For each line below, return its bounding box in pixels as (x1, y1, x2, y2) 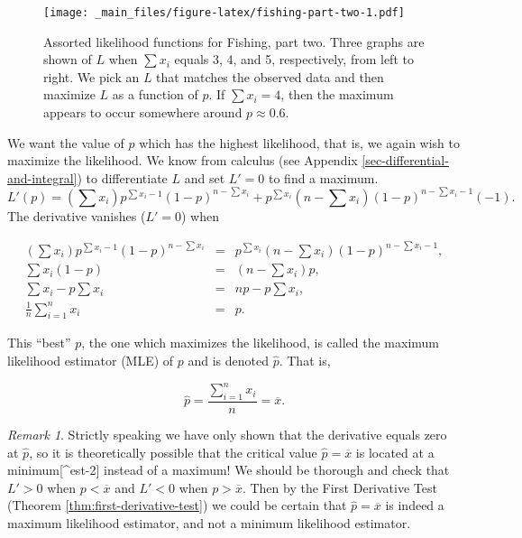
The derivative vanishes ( (7, 206, 146, 225)
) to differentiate (77, 168, 168, 187)
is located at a (355, 442, 435, 461)
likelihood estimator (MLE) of (7, 351, 174, 370)
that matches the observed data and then (156, 67, 384, 86)
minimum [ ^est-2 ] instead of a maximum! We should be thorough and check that (7, 460, 450, 479)
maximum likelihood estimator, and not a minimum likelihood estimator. (7, 513, 411, 532)
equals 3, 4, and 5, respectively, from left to (174, 50, 414, 69)
